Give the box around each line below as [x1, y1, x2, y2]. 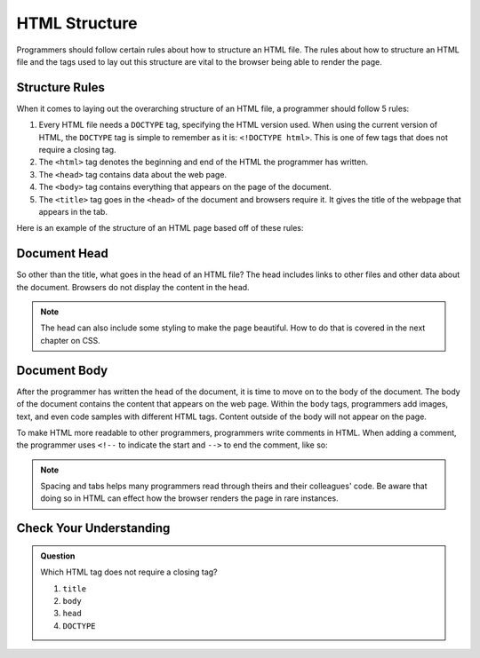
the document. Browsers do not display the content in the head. [16, 281, 250, 292]
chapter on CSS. [40, 335, 101, 345]
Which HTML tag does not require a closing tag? [40, 567, 218, 577]
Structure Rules [16, 80, 106, 95]
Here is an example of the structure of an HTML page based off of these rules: [16, 223, 304, 234]
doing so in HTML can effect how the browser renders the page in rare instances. [40, 493, 339, 503]
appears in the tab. [38, 206, 108, 217]
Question [40, 551, 76, 561]
